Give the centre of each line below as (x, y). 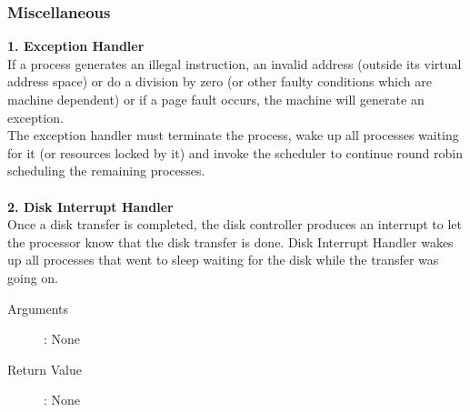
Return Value (45, 369)
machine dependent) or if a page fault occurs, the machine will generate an (216, 99)
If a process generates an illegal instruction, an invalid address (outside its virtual (235, 63)
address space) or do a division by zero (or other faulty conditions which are (220, 81)
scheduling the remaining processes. (106, 171)
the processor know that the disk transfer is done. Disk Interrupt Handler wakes (230, 241)
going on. (33, 277)
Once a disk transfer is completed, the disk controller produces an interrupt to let (235, 224)
